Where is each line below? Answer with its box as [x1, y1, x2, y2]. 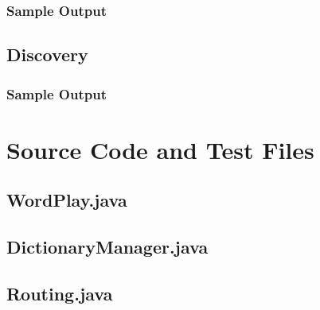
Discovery [6, 42, 88, 67]
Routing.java [6, 281, 113, 305]
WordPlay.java [6, 188, 127, 212]
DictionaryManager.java [6, 234, 209, 259]
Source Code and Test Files [6, 133, 314, 165]
